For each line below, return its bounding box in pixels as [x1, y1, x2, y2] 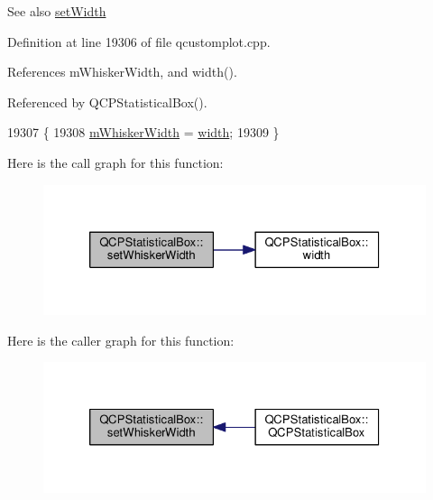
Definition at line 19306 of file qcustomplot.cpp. [7, 32, 271, 51]
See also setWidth [7, 2, 106, 20]
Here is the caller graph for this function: [7, 330, 235, 349]
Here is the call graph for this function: [7, 153, 224, 171]
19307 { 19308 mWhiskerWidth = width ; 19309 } [7, 123, 280, 142]
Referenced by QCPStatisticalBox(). [7, 92, 207, 111]
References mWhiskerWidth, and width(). [7, 62, 237, 81]
